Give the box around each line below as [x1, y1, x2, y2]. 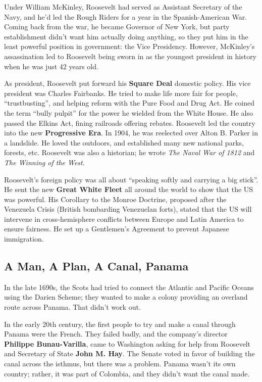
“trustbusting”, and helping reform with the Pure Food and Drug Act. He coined [4, 98, 255, 108]
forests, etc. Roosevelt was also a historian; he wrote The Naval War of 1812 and [4, 147, 255, 158]
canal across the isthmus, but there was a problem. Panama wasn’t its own [4, 358, 236, 369]
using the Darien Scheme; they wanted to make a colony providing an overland [4, 292, 248, 302]
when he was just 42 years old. [4, 61, 98, 71]
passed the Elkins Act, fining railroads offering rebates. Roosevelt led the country [4, 117, 255, 128]
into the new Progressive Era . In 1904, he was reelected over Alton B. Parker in [4, 127, 258, 138]
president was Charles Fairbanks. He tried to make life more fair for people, [4, 87, 238, 98]
